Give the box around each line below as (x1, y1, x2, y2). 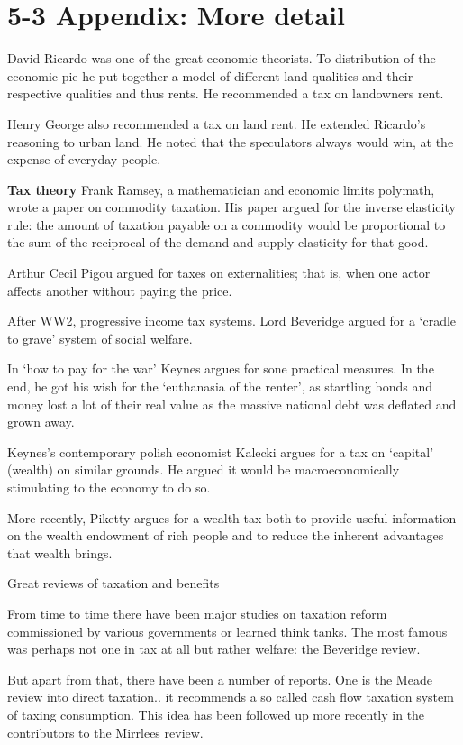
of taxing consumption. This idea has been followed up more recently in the (7, 704, 425, 723)
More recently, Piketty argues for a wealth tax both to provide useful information (7, 508, 457, 527)
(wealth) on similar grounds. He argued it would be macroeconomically (7, 460, 400, 479)
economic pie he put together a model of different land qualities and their (7, 66, 413, 85)
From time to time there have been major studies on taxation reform (7, 603, 387, 622)
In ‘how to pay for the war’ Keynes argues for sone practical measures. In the (7, 359, 434, 378)
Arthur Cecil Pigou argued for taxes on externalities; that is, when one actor (7, 263, 431, 282)
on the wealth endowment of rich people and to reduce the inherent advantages (7, 526, 444, 545)
